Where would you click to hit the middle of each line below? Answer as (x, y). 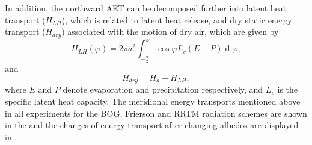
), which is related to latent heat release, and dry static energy (177, 20)
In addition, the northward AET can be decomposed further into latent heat (146, 8)
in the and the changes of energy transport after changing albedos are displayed (152, 125)
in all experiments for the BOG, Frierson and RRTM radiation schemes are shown (156, 113)
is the (288, 89)
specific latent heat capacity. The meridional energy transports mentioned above (153, 101)
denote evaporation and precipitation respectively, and (163, 89)
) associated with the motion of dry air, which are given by (170, 32)
